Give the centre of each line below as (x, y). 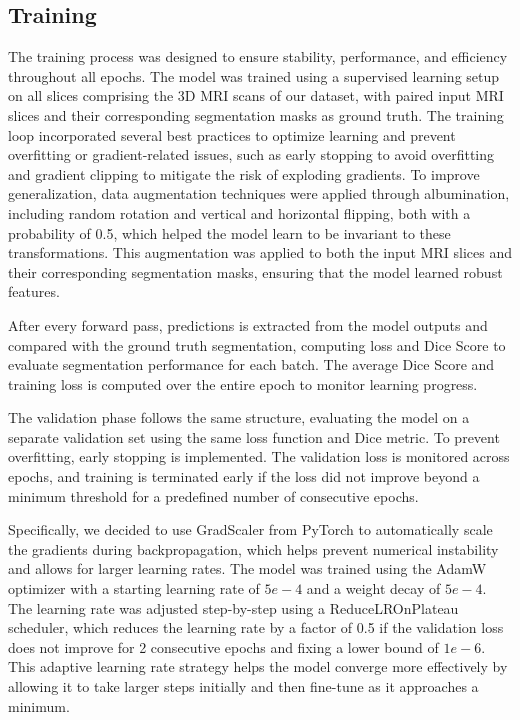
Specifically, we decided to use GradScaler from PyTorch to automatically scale (250, 529)
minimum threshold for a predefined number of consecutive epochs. (213, 495)
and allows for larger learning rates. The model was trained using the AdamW (247, 568)
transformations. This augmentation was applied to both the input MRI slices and (260, 252)
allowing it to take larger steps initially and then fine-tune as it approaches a (243, 686)
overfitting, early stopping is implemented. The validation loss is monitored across (259, 456)
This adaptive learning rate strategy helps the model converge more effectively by (258, 666)
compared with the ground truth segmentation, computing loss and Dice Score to (257, 344)
